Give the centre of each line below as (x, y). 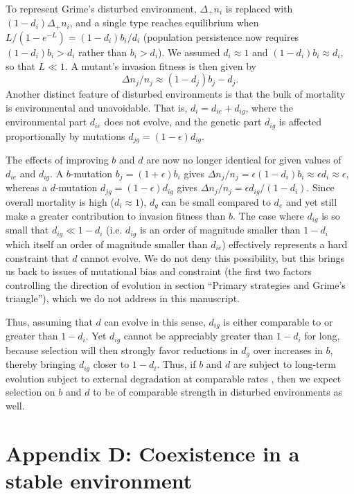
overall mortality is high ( (60, 201)
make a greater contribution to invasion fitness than (116, 215)
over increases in (288, 350)
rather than (103, 52)
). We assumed (189, 52)
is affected (300, 122)
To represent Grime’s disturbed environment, (101, 8)
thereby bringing (41, 364)
